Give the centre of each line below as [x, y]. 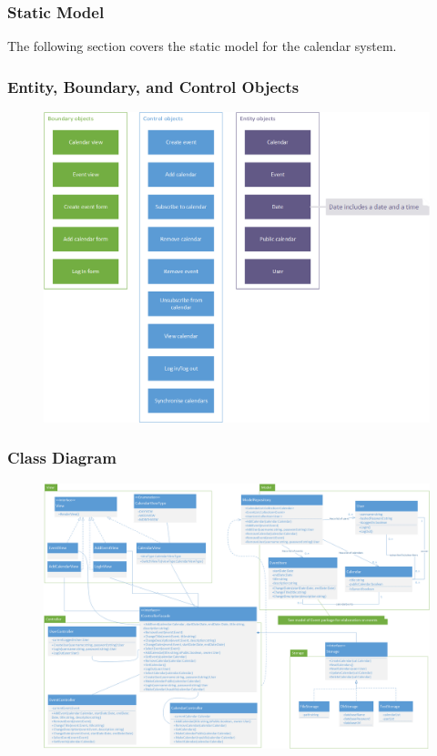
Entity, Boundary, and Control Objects [153, 86]
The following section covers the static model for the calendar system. [202, 46]
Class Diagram [62, 458]
